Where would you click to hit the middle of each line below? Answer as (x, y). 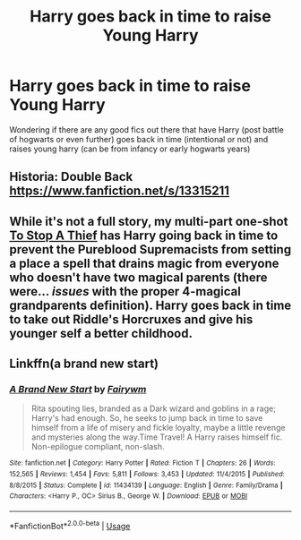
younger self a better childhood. (101, 333)
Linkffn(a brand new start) (84, 364)
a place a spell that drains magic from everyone (144, 263)
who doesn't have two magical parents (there (138, 277)
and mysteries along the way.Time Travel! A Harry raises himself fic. (157, 437)
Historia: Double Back (71, 177)
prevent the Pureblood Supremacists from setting (150, 249)
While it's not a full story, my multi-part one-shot (149, 221)
